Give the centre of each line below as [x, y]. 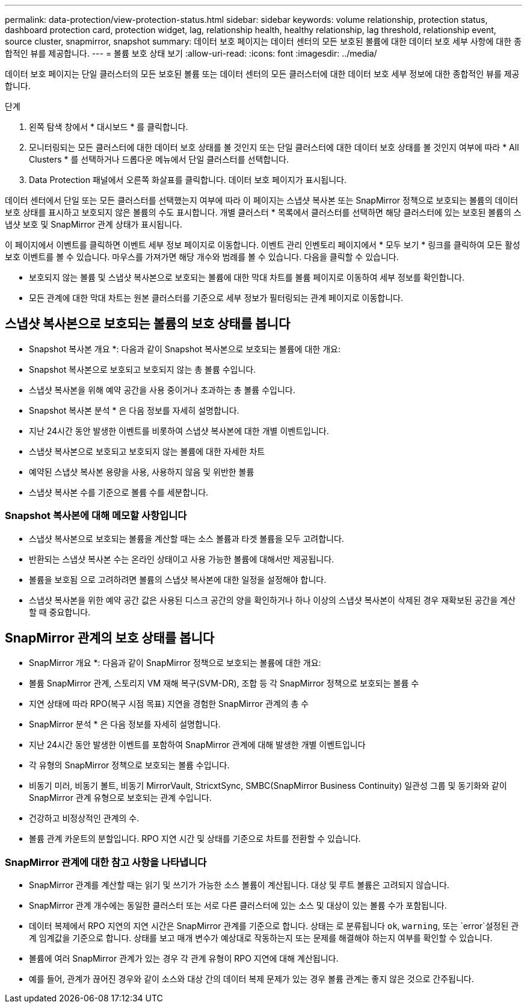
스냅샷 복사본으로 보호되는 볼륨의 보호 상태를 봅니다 [148, 324]
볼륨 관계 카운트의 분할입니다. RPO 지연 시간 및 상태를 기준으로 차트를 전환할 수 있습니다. [195, 839]
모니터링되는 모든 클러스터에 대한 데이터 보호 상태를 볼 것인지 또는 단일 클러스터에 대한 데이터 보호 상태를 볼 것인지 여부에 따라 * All [274, 147]
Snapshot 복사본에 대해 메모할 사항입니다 [96, 516]
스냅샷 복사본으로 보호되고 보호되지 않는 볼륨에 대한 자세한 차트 [147, 451]
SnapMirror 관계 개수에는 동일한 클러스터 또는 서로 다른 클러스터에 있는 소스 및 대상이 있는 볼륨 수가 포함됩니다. [238, 906]
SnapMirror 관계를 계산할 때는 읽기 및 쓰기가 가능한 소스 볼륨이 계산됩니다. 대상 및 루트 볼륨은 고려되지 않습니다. [239, 885]
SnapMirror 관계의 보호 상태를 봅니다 [110, 638]
